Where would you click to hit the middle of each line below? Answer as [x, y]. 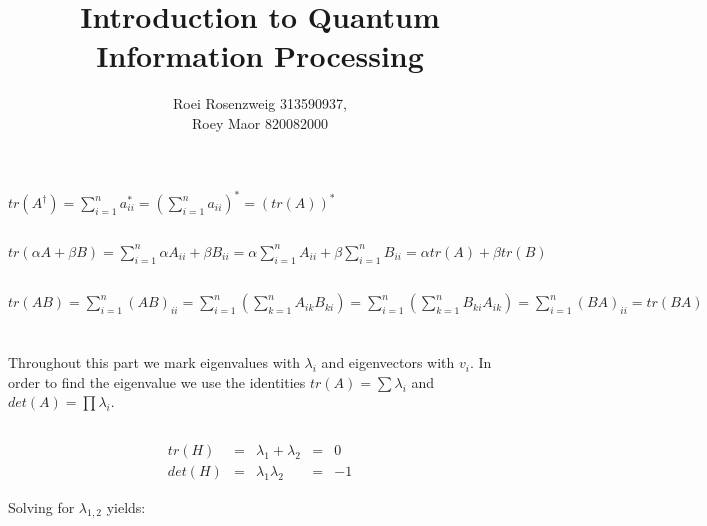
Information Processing [260, 55]
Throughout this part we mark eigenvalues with [154, 362]
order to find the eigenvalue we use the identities [157, 381]
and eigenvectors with [388, 362]
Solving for [41, 506]
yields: [126, 506]
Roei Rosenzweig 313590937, [260, 103]
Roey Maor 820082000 [260, 122]
